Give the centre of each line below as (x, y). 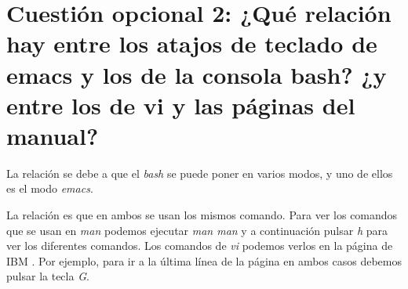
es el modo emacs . (50, 188)
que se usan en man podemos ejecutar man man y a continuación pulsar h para (197, 230)
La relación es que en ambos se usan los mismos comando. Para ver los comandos (202, 215)
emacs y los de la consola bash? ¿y (197, 74)
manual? (53, 135)
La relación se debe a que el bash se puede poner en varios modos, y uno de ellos (200, 173)
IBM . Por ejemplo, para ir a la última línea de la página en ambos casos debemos (204, 260)
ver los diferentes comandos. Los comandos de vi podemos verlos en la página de (200, 246)
